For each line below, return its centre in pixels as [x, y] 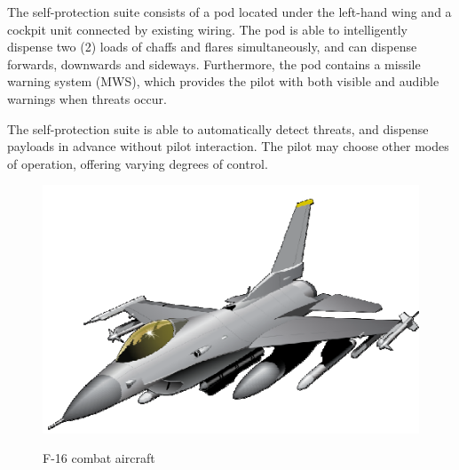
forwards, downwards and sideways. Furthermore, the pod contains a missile [214, 64]
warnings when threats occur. [87, 98]
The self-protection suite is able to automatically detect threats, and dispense [218, 128]
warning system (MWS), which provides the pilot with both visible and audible [223, 81]
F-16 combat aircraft [99, 458]
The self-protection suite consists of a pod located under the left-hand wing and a [229, 12]
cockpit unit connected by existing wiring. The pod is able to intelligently [207, 29]
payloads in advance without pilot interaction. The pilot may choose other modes [228, 146]
